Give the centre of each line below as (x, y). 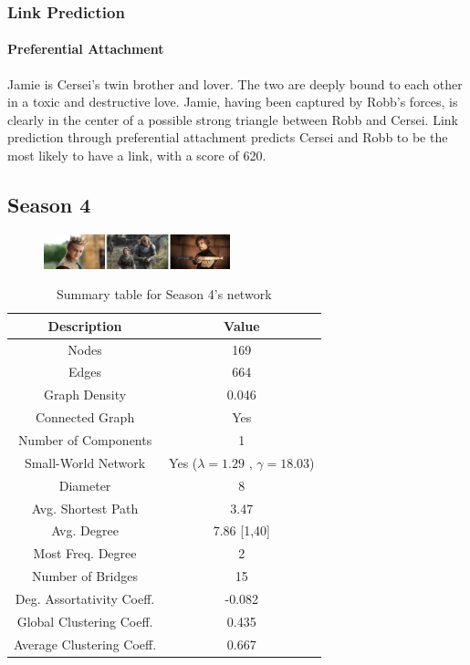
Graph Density (85, 395)
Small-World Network (85, 462)
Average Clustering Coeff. (85, 644)
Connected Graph (85, 417)
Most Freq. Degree (85, 553)
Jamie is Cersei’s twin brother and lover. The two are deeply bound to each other (235, 83)
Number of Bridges (85, 576)
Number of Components (85, 439)
